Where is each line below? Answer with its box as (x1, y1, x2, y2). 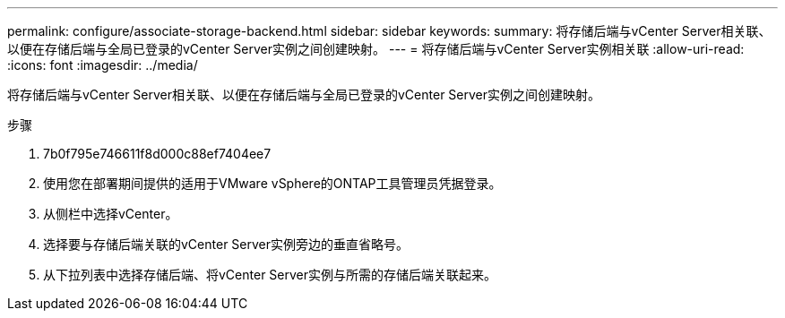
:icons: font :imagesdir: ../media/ (7, 57, 198, 73)
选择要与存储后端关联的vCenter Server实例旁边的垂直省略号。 (43, 236, 410, 252)
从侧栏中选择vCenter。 (43, 206, 178, 221)
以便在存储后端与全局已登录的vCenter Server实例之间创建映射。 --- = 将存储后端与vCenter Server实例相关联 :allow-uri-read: (7, 41, 745, 56)
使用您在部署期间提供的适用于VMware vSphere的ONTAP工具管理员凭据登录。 (43, 176, 502, 191)
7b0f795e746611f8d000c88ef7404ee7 (43, 146, 272, 161)
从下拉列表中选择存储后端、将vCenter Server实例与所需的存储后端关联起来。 (43, 267, 497, 282)
